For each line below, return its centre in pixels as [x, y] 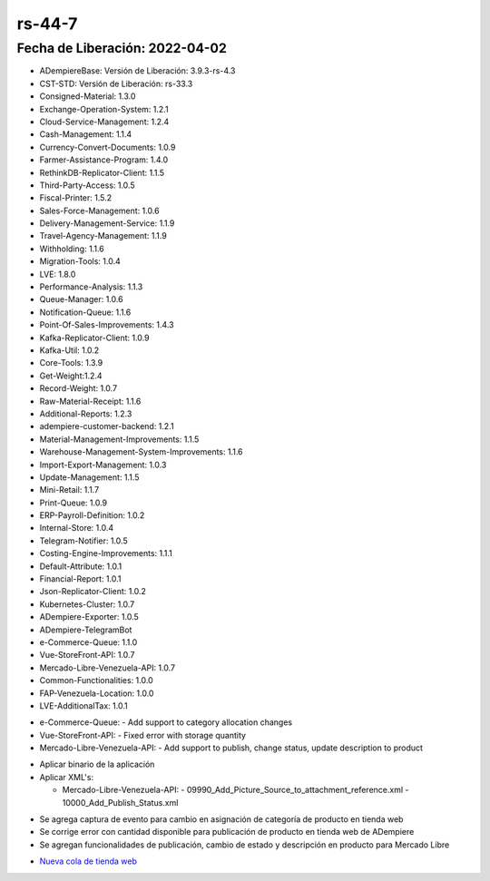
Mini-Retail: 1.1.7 [69, 490]
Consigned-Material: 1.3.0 [88, 96]
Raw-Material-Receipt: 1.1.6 [90, 401]
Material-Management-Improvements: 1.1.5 [119, 439]
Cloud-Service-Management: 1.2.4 [104, 122]
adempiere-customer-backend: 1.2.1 [107, 426]
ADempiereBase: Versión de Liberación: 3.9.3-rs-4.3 [137, 71]
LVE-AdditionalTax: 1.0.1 [83, 705]
